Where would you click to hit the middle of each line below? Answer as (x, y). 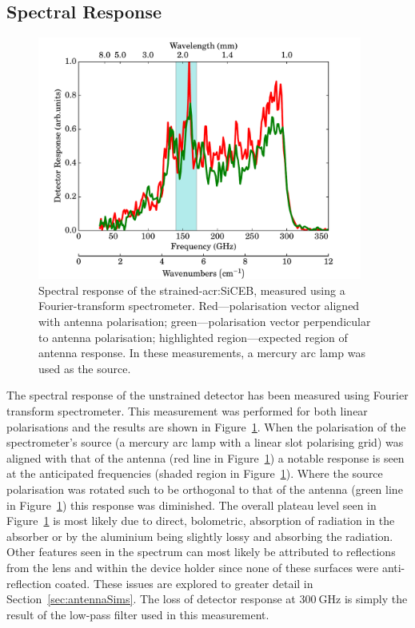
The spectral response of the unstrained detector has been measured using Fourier (207, 395)
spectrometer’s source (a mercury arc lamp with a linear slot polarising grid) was (205, 442)
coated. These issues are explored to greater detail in (184, 583)
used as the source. (85, 368)
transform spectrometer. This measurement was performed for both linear (187, 411)
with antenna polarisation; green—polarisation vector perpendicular (205, 322)
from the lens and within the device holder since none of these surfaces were (193, 567)
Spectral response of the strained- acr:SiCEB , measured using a (192, 290)
